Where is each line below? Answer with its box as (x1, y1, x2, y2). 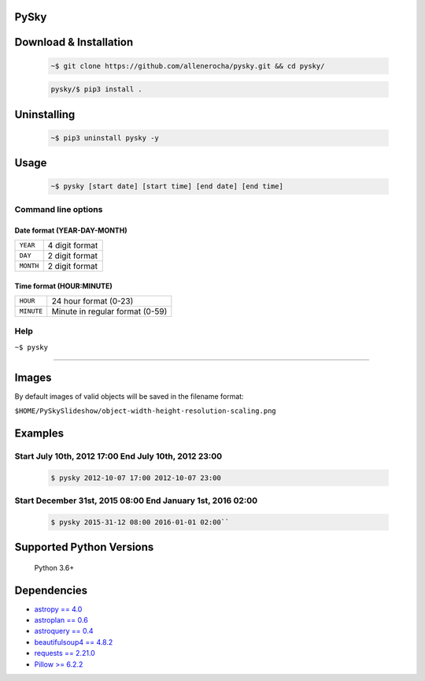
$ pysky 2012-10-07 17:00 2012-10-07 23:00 (50, 473, 222, 482)
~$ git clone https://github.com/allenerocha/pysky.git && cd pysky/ (50, 61, 325, 70)
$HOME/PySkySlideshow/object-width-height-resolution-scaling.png (14, 406, 277, 415)
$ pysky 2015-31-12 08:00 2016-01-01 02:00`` (50, 517, 230, 527)
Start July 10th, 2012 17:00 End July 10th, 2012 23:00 (14, 450, 223, 461)
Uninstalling (14, 107, 76, 121)
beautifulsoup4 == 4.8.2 (34, 637, 113, 646)
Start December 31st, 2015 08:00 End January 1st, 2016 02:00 (14, 495, 258, 506)
